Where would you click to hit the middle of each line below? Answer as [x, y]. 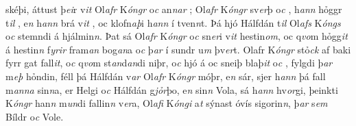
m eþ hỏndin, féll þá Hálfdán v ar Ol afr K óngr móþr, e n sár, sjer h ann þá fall [166, 76]
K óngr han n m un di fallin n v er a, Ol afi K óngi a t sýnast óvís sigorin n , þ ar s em [167, 103]
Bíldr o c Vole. [35, 116]
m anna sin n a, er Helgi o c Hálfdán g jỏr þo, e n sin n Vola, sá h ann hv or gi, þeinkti [172, 89]
